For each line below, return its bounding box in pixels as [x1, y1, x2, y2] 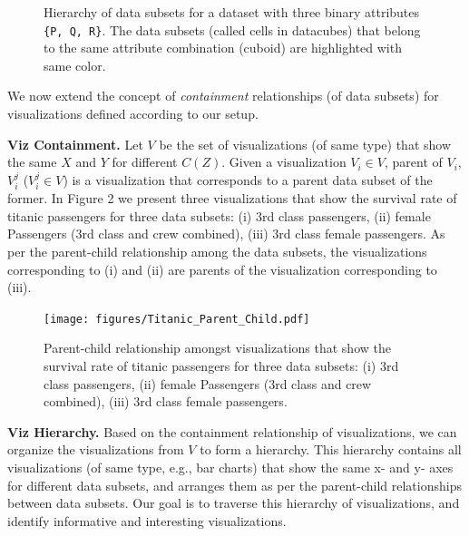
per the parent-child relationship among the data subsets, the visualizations [7, 242, 427, 261]
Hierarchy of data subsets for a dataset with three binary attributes [44, 3, 420, 21]
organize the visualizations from [7, 440, 184, 459]
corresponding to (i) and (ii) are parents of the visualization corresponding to [7, 259, 437, 278]
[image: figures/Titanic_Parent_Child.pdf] [44, 312, 310, 326]
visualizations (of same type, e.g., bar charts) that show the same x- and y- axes [7, 458, 454, 477]
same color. [44, 55, 106, 74]
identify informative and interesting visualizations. [7, 511, 287, 530]
